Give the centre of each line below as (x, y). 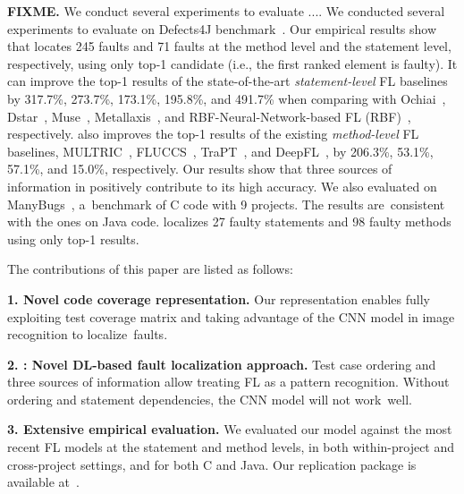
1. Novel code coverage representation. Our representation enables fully (219, 298)
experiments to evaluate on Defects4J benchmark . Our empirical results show (222, 28)
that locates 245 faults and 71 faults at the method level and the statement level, (229, 46)
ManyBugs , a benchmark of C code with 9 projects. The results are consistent (226, 204)
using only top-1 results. (73, 238)
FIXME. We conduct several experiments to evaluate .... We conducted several (226, 11)
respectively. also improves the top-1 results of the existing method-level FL (213, 134)
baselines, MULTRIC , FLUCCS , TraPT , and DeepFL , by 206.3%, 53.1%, (220, 151)
